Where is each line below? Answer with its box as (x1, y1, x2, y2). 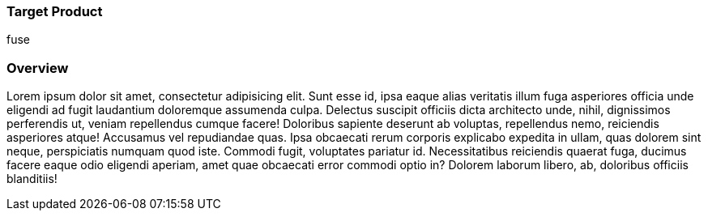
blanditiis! (6, 172, 58, 186)
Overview (6, 59, 69, 76)
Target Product (6, 3, 103, 19)
